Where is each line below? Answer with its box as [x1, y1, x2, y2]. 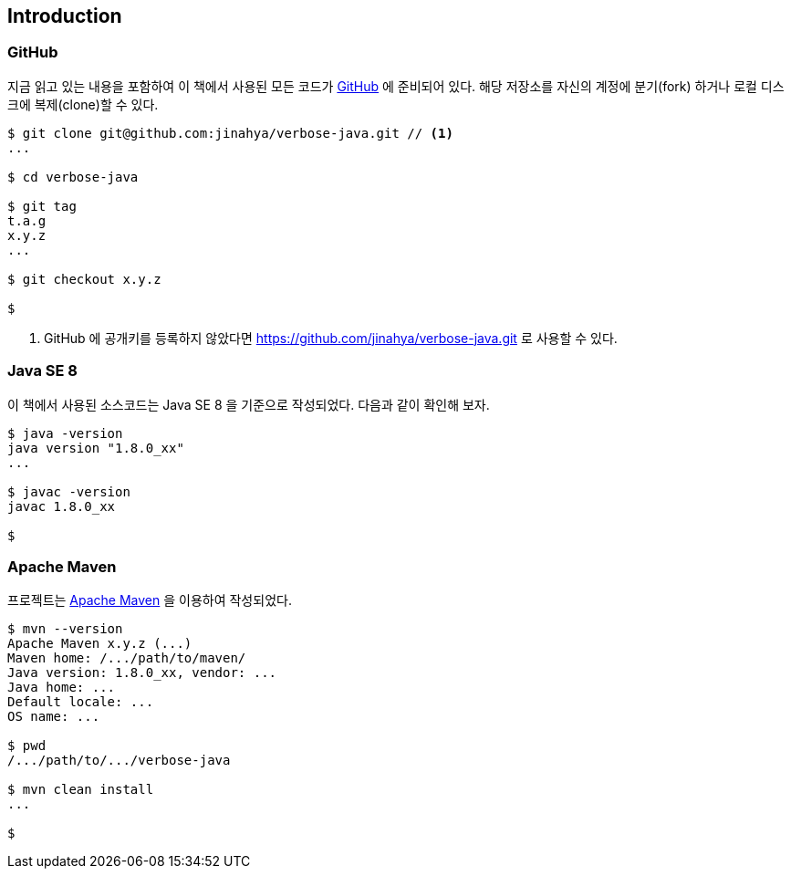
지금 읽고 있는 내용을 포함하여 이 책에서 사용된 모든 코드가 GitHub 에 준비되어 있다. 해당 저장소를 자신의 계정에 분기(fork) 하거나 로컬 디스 [7, 78, 785, 94]
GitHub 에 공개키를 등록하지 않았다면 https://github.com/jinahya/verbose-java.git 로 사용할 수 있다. [44, 329, 618, 346]
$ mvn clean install [7, 782, 154, 798]
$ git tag [7, 198, 77, 214]
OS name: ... [7, 709, 100, 725]
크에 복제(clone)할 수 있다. [7, 96, 159, 112]
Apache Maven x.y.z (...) [7, 636, 193, 652]
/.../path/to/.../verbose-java [7, 753, 231, 768]
